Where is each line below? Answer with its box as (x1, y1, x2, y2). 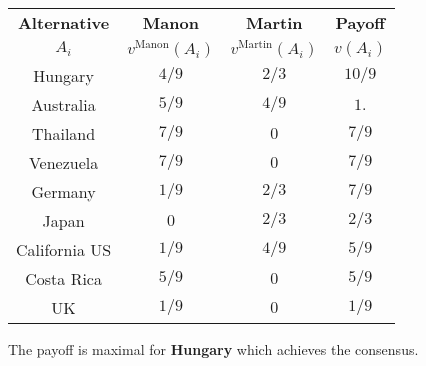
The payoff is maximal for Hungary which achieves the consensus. (8, 338, 419, 359)
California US (16, 237, 112, 261)
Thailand (32, 121, 96, 145)
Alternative (17, 11, 110, 34)
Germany (31, 179, 96, 203)
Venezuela (28, 150, 99, 174)
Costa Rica (25, 266, 102, 290)
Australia (31, 92, 96, 116)
